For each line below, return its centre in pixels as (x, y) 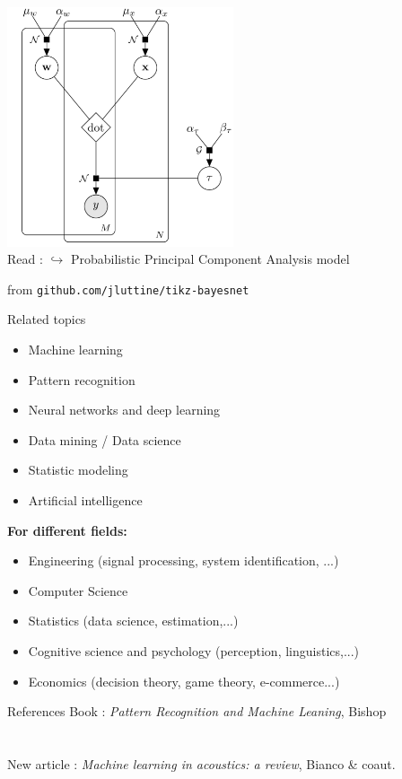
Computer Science (78, 590)
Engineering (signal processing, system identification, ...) (184, 560)
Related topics (47, 319)
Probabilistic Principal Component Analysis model (210, 259)
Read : (25, 259)
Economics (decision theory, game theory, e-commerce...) (184, 681)
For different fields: (67, 530)
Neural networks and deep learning (124, 410)
